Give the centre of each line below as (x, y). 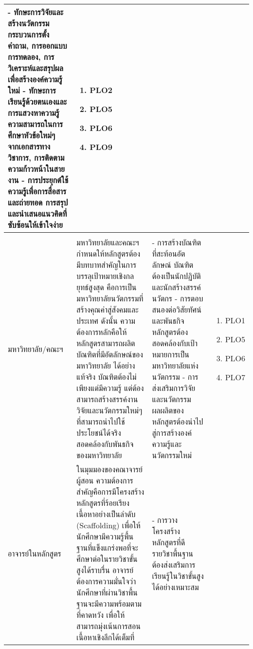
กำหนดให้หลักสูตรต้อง (108, 253)
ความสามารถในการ (36, 124)
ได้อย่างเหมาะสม (175, 587)
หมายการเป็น (171, 354)
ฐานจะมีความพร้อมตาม (109, 603)
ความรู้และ (167, 444)
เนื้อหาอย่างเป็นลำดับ (106, 514)
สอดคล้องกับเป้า (175, 343)
